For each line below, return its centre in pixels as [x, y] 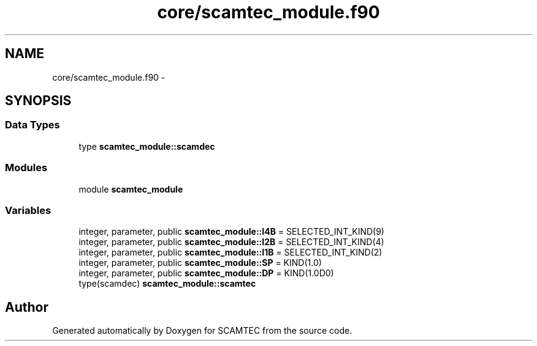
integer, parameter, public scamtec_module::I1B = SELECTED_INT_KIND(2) [230, 252]
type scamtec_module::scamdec [147, 146]
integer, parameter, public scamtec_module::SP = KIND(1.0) [200, 263]
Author [27, 307]
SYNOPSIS [38, 101]
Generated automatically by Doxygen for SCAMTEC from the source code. [202, 331]
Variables [28, 210]
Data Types [32, 125]
